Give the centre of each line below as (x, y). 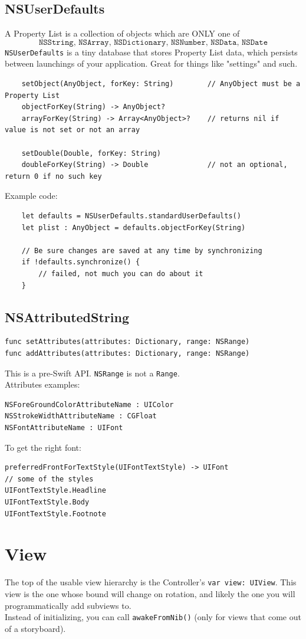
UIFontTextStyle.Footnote (55, 514)
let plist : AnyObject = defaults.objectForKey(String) (134, 227)
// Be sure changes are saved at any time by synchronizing (142, 250)
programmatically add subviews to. (68, 605)
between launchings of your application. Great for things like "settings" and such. (151, 63)
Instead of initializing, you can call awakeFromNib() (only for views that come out (153, 617)
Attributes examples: (42, 384)
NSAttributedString (67, 317)
